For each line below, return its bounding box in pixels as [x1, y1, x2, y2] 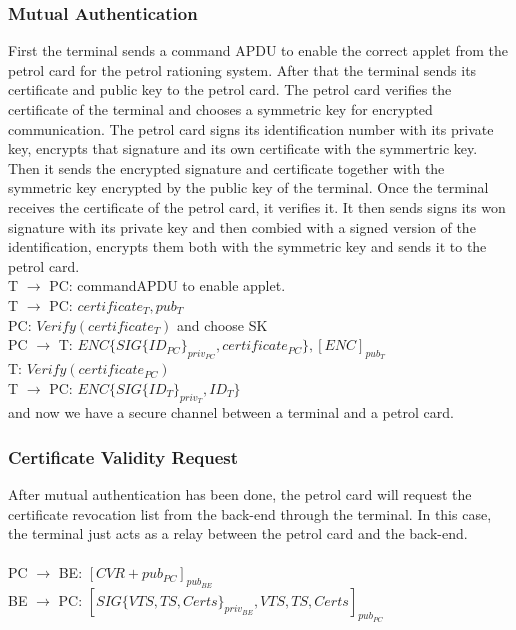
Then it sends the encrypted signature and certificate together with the [8, 157, 445, 178]
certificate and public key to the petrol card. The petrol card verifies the [8, 79, 452, 100]
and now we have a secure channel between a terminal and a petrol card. [8, 402, 454, 423]
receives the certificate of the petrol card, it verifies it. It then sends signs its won [8, 196, 506, 217]
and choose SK [177, 314, 268, 335]
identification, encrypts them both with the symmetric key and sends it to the [8, 236, 487, 257]
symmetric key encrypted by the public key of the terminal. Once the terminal [8, 177, 489, 198]
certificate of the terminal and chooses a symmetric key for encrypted [8, 99, 433, 119]
